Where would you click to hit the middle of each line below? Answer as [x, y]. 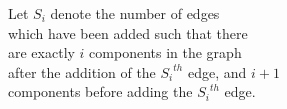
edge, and [217, 71]
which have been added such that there [128, 32]
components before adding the [100, 91]
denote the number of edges [135, 13]
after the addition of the [82, 71]
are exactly [41, 52]
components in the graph [165, 52]
